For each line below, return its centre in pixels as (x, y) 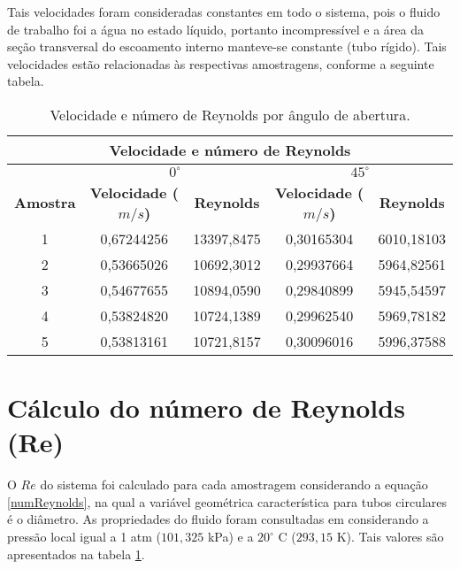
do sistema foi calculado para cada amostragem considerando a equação (234, 484)
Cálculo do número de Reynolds (206, 408)
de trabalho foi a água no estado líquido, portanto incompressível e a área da (215, 29)
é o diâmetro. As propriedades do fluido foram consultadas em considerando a (218, 519)
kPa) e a (230, 537)
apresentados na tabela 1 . (76, 554)
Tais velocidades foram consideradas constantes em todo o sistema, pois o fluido (224, 12)
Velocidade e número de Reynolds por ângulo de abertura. (230, 114)
